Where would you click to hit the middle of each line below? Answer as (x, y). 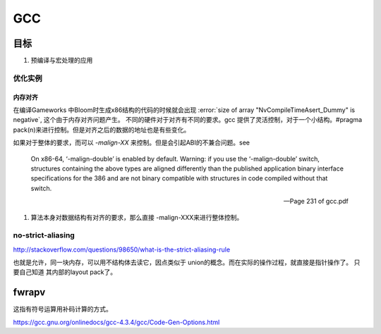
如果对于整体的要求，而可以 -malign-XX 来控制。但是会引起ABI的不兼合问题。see (132, 143)
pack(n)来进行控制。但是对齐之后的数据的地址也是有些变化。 (102, 130)
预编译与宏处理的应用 (62, 61)
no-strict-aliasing (44, 235)
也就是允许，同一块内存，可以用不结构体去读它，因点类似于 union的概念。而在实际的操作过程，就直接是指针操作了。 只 (187, 262)
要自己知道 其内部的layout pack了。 (65, 272)
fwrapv (29, 292)
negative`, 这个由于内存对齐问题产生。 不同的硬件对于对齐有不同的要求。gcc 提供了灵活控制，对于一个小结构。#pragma (188, 120)
